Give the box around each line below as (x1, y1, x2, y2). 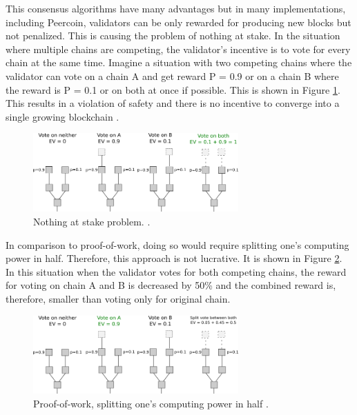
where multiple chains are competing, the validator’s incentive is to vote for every (6, 41, 351, 56)
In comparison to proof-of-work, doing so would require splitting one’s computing (6, 237, 349, 252)
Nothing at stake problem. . (33, 214, 151, 228)
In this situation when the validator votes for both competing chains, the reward (6, 264, 347, 279)
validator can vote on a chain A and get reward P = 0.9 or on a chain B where (6, 68, 339, 83)
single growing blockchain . (6, 109, 119, 123)
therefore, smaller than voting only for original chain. (6, 291, 231, 305)
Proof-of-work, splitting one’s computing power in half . (33, 396, 269, 410)
